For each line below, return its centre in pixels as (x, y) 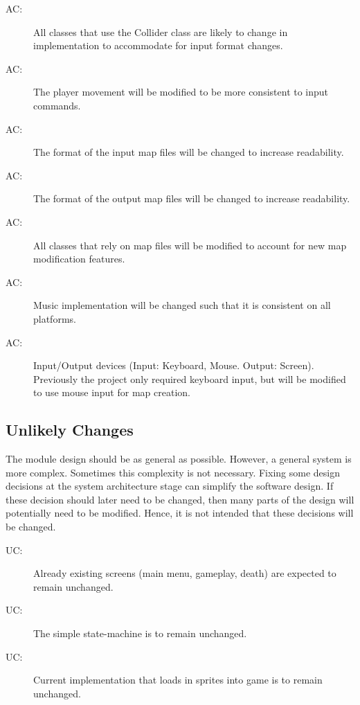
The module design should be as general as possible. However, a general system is (179, 459)
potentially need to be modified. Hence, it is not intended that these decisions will (180, 513)
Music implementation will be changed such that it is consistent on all (182, 305)
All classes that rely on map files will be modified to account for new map (190, 245)
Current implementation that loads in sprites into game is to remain (178, 680)
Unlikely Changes (70, 430)
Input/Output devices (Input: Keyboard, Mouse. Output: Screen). (174, 365)
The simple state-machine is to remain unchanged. (140, 633)
